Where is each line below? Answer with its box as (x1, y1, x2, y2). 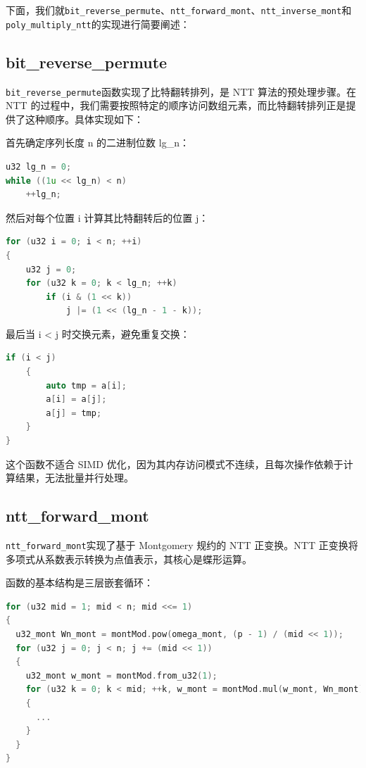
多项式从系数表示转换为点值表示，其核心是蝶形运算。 (6, 551, 252, 566)
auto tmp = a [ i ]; (46, 380, 127, 391)
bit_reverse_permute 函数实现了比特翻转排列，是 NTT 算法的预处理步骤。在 (6, 84, 357, 99)
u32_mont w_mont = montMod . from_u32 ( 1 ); (25, 670, 217, 681)
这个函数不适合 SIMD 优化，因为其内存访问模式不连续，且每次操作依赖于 (6, 456, 343, 471)
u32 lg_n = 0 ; (6, 161, 72, 172)
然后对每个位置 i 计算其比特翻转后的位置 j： (6, 210, 209, 225)
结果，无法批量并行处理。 (15, 470, 134, 485)
